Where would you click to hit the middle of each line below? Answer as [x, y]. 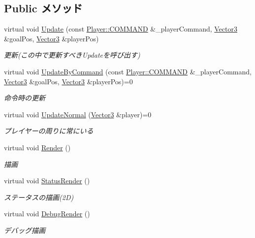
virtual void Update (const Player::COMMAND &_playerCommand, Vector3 [121, 29]
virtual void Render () [37, 147]
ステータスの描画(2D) [39, 197]
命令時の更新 [25, 98]
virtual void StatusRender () [47, 181]
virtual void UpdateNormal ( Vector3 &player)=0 [78, 114]
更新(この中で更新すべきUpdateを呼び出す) [72, 55]
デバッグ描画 [25, 230]
